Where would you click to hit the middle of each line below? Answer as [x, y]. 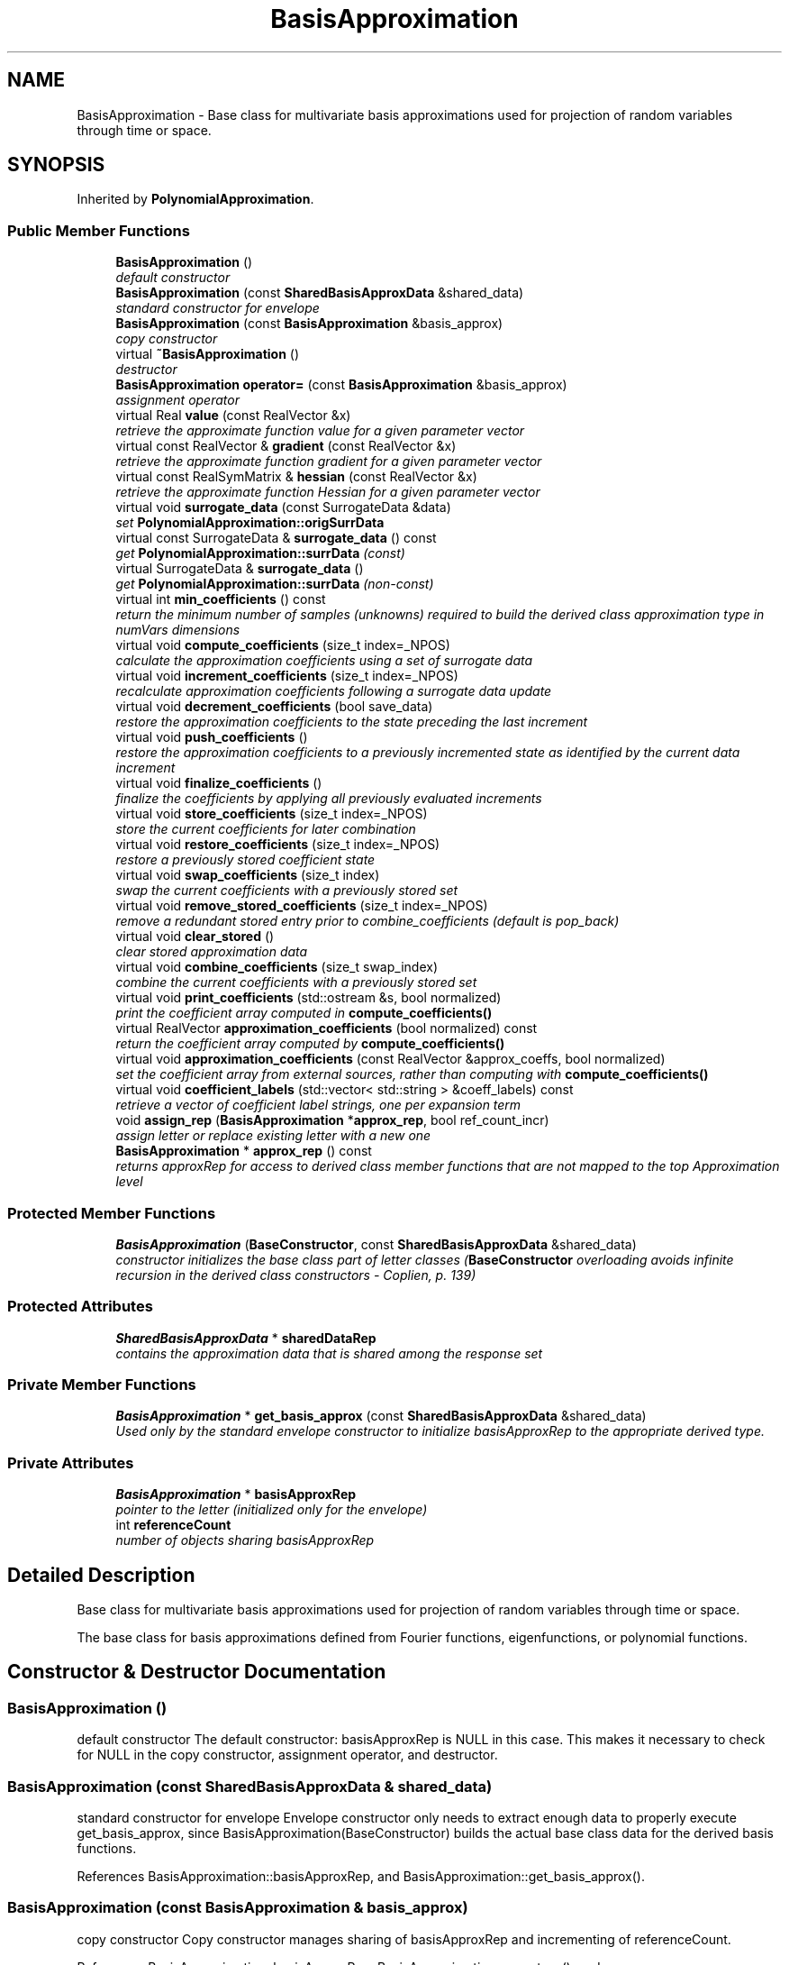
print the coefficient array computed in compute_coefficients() [304, 1013]
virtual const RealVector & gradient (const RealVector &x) [286, 446]
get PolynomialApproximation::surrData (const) [260, 553]
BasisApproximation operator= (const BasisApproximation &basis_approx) [341, 385]
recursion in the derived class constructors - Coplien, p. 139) [296, 1275]
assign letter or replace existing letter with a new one [273, 1136]
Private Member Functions [102, 1385]
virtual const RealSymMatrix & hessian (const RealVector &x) [296, 477]
